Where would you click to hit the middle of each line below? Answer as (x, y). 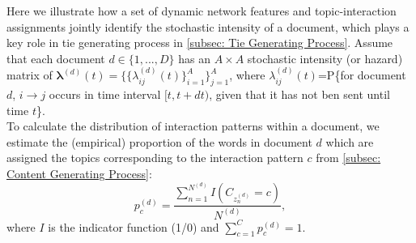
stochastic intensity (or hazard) (325, 58)
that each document (56, 58)
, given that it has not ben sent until (299, 94)
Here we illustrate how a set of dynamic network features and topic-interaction (202, 11)
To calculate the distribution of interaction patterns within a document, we (193, 126)
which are (350, 141)
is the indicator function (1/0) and (134, 226)
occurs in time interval (105, 94)
